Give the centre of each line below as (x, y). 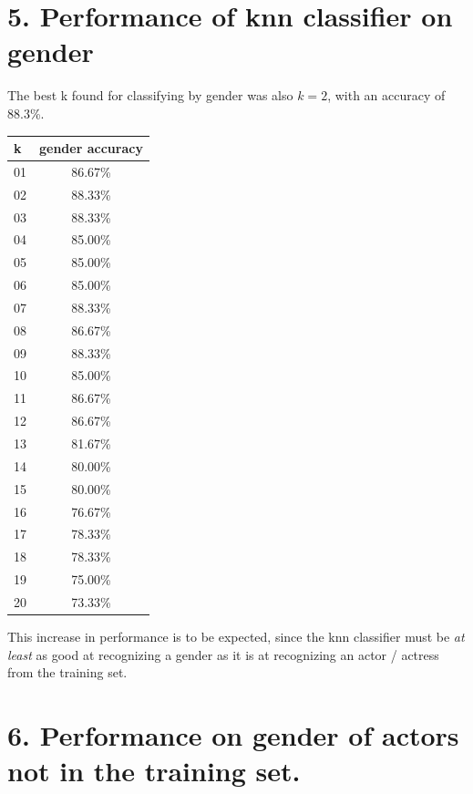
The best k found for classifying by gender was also (150, 95)
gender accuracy (91, 148)
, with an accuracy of (386, 95)
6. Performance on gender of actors (233, 734)
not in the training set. (154, 771)
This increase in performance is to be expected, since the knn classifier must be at (236, 636)
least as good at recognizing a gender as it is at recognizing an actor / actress (223, 654)
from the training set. (67, 672)
